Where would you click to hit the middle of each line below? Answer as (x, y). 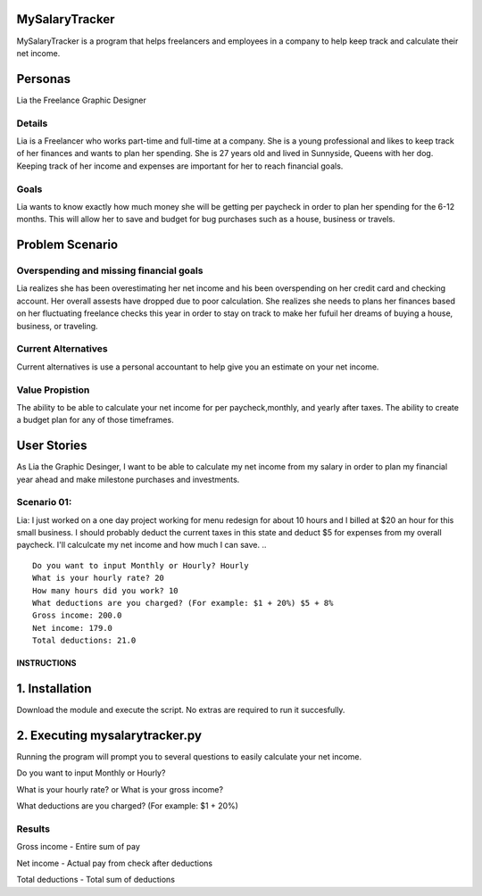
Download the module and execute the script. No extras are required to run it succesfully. (181, 710)
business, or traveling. (57, 326)
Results (33, 828)
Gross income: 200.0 (77, 615)
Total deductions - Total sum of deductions (96, 880)
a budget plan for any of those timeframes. (95, 420)
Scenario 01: (44, 502)
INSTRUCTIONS (46, 663)
